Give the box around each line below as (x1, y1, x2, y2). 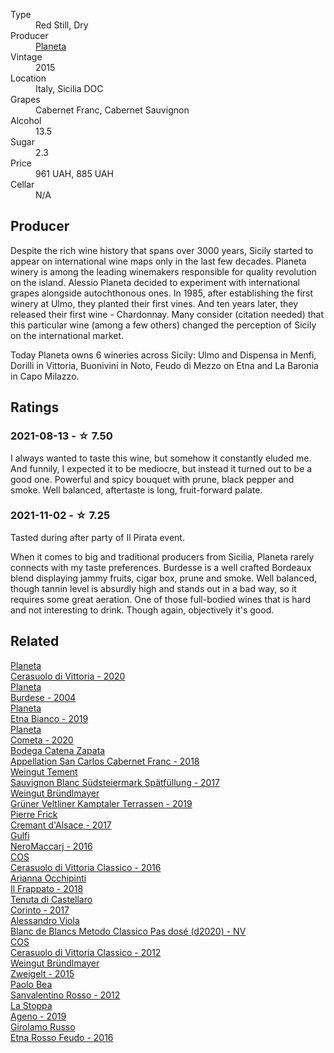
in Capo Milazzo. (10, 370, 80, 382)
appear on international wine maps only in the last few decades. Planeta (10, 255, 307, 267)
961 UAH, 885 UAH (35, 168, 114, 179)
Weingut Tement (10, 765, 78, 778)
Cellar (10, 179, 35, 190)
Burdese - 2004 (10, 691, 77, 703)
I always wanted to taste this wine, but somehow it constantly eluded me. (10, 452, 312, 464)
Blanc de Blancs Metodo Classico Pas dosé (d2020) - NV (10, 925, 247, 937)
